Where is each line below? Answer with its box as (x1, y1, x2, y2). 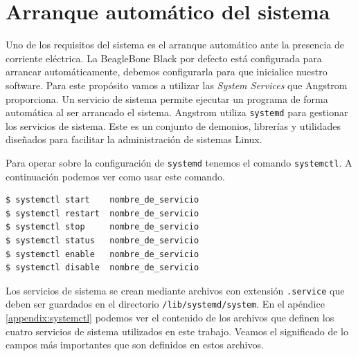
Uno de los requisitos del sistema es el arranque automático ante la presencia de (6, 37, 345, 52)
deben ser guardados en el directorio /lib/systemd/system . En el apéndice (6, 297, 325, 311)
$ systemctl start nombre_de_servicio (6, 195, 199, 205)
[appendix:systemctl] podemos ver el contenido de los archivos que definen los (6, 310, 334, 325)
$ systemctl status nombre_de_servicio (6, 235, 199, 245)
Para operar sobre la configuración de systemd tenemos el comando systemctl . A (6, 155, 352, 169)
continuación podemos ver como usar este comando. (6, 169, 225, 183)
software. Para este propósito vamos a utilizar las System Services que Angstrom (6, 77, 348, 92)
